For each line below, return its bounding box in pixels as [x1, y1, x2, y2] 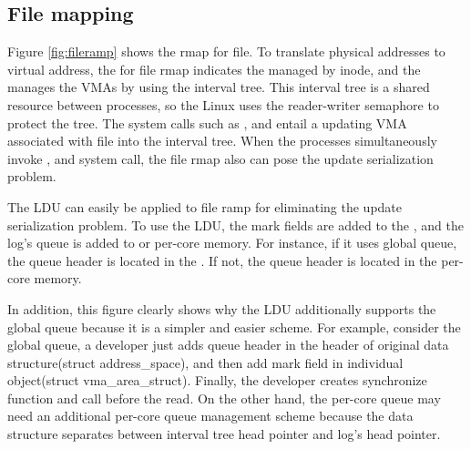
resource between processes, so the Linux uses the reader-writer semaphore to [7, 95, 439, 114]
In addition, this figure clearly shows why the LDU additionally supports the [7, 299, 436, 318]
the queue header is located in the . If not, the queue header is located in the [7, 250, 437, 270]
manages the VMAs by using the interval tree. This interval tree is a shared [7, 77, 430, 97]
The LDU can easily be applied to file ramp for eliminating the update [7, 197, 403, 216]
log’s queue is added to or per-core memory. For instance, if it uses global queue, [7, 233, 457, 252]
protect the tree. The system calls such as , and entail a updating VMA [7, 113, 407, 132]
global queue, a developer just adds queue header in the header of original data [7, 335, 449, 354]
